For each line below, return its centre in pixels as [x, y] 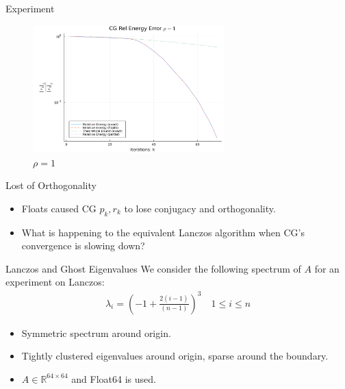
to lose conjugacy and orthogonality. [200, 208]
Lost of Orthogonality [51, 185]
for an [327, 268]
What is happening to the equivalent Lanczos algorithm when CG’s [163, 232]
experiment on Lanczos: [55, 282]
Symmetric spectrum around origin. [96, 332]
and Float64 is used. [114, 378]
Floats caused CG [59, 208]
